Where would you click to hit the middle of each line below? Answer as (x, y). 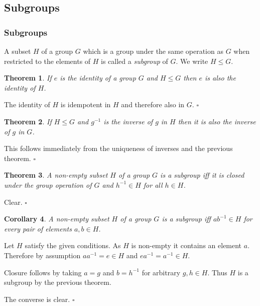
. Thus (217, 272)
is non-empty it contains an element (186, 245)
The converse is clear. (37, 299)
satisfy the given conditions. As (73, 245)
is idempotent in (86, 104)
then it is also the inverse (217, 121)
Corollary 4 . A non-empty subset (57, 219)
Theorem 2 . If (28, 121)
